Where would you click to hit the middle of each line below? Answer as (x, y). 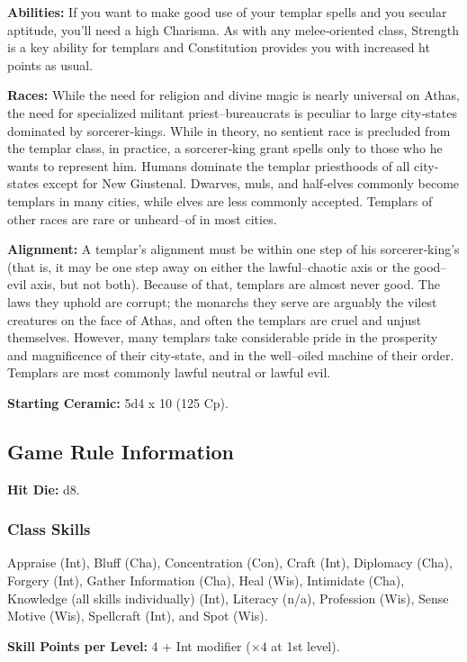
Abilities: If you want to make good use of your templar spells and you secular (227, 12)
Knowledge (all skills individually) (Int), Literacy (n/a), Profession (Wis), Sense (228, 598)
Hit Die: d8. (44, 489)
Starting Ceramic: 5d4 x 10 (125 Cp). (118, 402)
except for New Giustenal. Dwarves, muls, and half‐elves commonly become (251, 183)
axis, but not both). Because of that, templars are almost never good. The (235, 284)
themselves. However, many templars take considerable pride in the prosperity (223, 337)
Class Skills (49, 529)
